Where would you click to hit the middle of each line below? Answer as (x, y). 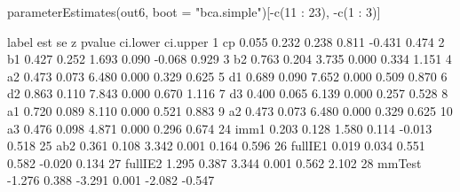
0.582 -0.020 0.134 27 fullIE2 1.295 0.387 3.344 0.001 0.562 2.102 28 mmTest (214, 162)
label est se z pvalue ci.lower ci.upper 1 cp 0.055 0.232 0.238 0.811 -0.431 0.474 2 (226, 41)
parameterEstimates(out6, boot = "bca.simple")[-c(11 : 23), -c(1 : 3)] (194, 12)
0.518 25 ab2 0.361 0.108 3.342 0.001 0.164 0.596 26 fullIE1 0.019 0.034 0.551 (216, 146)
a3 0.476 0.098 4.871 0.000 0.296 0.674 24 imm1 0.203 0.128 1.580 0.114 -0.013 (220, 128)
